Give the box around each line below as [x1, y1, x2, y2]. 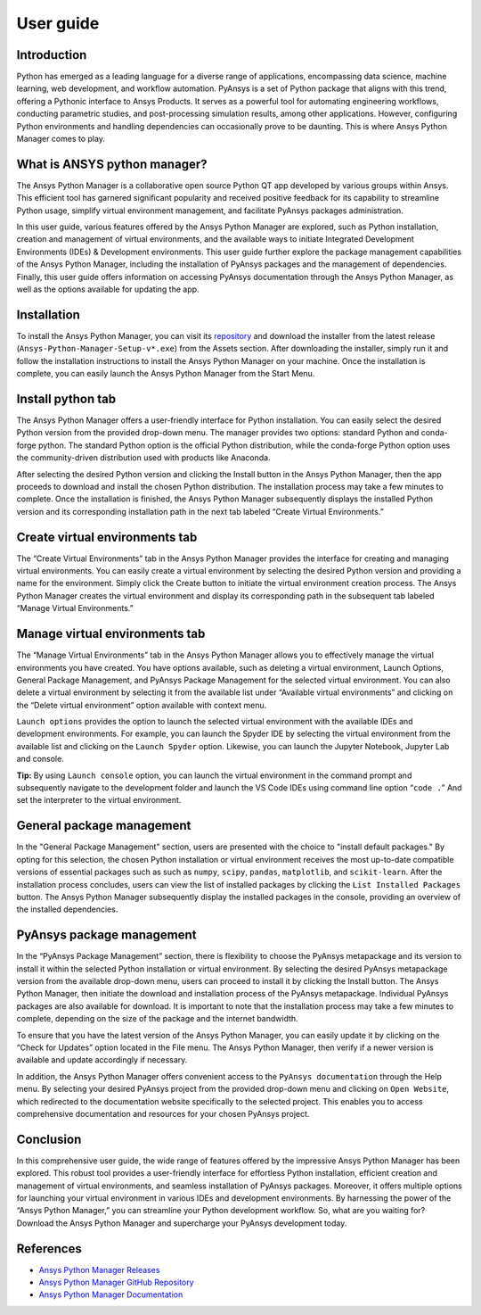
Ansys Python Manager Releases [38, 1264, 160, 1275]
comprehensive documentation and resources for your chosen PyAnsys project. [16, 1108, 310, 1119]
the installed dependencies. [16, 904, 118, 914]
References [16, 1241, 82, 1256]
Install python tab [16, 391, 116, 406]
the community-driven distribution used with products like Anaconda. [16, 452, 271, 463]
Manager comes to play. [16, 134, 106, 145]
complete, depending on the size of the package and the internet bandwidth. [16, 1013, 298, 1024]
